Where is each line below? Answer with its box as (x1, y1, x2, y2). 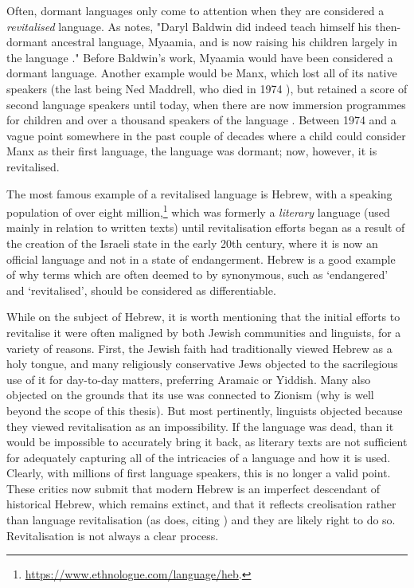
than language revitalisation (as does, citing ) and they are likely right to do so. (6, 512, 396, 528)
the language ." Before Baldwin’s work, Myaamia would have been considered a (6, 49, 393, 65)
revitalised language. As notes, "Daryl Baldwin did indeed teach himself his (6, 18, 372, 34)
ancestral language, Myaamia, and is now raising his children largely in (51, 33, 397, 50)
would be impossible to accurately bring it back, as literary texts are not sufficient (6, 433, 408, 450)
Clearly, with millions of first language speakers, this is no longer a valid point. (6, 465, 391, 481)
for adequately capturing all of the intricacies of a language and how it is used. (6, 449, 391, 465)
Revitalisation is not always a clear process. (6, 527, 219, 543)
